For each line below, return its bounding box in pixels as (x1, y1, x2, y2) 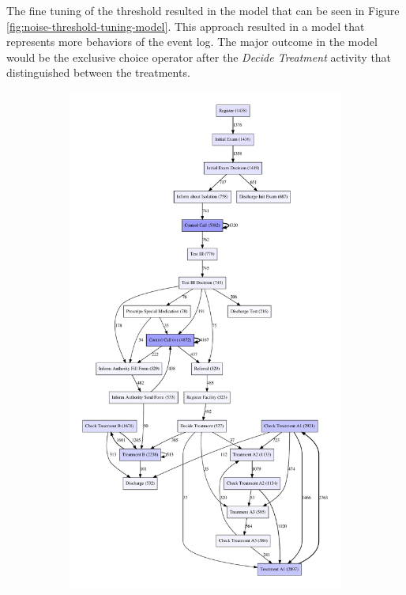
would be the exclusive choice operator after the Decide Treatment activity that (6, 48, 392, 65)
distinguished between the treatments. (6, 64, 190, 81)
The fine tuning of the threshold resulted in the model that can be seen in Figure (6, 2, 400, 18)
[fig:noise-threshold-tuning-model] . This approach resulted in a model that (6, 17, 365, 34)
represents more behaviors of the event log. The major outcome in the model (6, 33, 378, 50)
